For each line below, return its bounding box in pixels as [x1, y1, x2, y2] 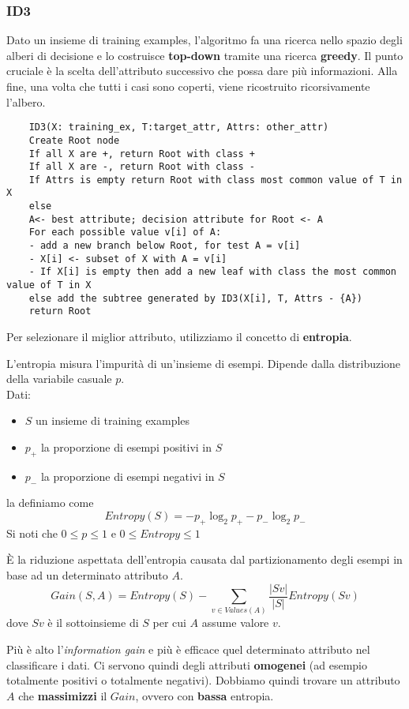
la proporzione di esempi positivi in [40, 439, 212, 455]
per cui [152, 614, 186, 631]
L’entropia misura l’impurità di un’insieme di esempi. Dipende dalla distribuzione [6, 354, 401, 371]
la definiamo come [6, 494, 94, 511]
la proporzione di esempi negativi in [40, 467, 215, 484]
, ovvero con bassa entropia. [135, 687, 274, 703]
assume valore [201, 614, 269, 631]
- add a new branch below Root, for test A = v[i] [28, 240, 301, 252]
